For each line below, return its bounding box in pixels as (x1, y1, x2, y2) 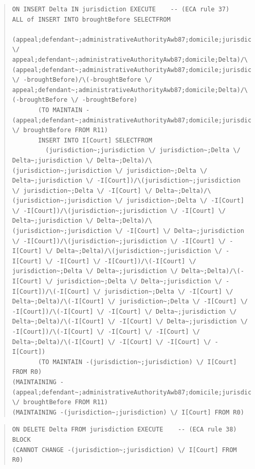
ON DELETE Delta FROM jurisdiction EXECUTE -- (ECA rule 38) (12, 426, 237, 434)
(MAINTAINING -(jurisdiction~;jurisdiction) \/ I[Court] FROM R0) (12, 408, 244, 416)
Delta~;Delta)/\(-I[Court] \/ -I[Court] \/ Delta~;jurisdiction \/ (12, 318, 248, 326)
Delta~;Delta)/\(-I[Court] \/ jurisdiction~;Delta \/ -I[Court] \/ (12, 298, 248, 305)
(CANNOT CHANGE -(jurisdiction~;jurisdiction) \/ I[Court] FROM (12, 446, 237, 454)
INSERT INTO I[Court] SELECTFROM (38, 136, 152, 144)
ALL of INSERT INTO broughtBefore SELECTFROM (12, 15, 171, 23)
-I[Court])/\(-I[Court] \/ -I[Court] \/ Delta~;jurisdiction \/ (12, 308, 237, 315)
